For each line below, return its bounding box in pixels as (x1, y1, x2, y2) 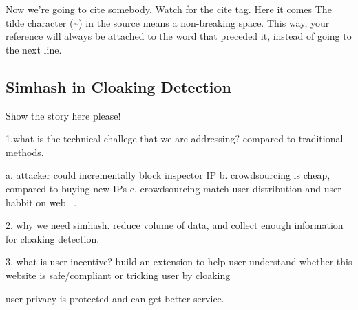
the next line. (6, 42, 62, 56)
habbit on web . (6, 195, 77, 209)
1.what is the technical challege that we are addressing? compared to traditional (6, 131, 344, 146)
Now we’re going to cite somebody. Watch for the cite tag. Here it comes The (6, 2, 332, 16)
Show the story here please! (6, 108, 121, 122)
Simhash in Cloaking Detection (6, 76, 231, 97)
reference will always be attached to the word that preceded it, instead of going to (6, 29, 352, 43)
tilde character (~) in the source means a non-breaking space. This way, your (6, 15, 330, 30)
